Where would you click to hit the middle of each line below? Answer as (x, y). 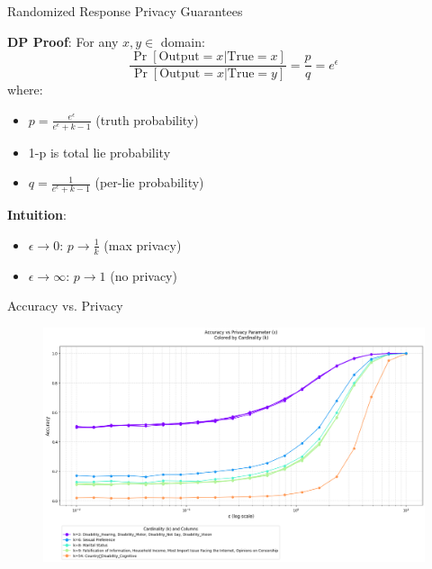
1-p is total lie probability (99, 152)
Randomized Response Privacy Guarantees (125, 11)
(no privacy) (144, 275)
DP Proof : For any (63, 41)
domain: (183, 41)
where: (25, 90)
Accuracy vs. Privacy (65, 306)
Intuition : (37, 215)
